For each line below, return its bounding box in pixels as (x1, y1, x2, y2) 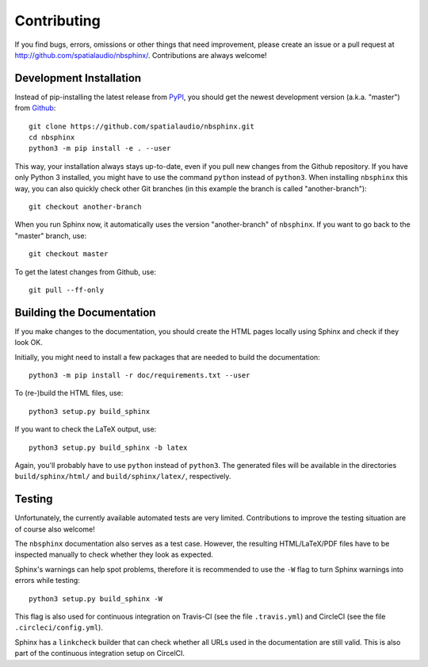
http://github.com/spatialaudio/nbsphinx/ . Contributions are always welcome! (14, 50, 267, 59)
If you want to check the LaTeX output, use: (14, 424, 157, 434)
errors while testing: (14, 576, 81, 585)
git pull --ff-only (29, 286, 105, 294)
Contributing (14, 12, 101, 29)
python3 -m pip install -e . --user (29, 144, 171, 153)
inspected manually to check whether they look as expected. (14, 550, 214, 559)
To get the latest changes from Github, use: (14, 266, 156, 277)
